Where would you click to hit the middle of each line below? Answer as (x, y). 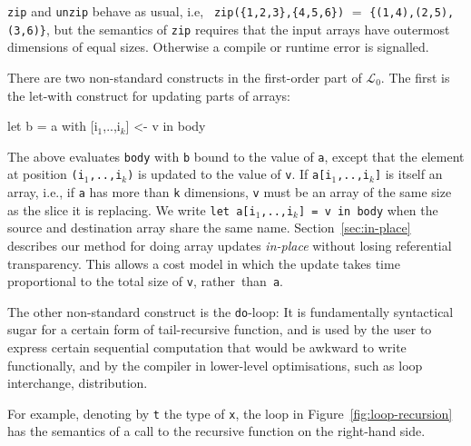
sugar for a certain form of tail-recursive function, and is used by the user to (220, 329)
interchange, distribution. (78, 383)
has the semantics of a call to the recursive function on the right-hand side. (216, 431)
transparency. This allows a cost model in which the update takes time (204, 263)
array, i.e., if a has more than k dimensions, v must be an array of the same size (230, 192)
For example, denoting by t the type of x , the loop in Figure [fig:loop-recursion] (230, 413)
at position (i (46, 174)
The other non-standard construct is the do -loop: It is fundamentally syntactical (231, 311)
